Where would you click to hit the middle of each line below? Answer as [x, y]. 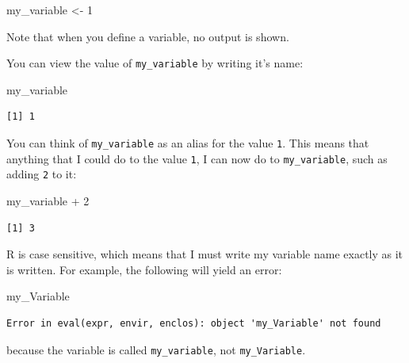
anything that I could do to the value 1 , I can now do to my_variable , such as [197, 158]
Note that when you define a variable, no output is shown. [148, 36]
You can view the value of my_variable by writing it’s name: [155, 63]
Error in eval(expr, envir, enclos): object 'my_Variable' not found [194, 323]
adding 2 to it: [42, 174]
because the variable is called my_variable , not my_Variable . [156, 349]
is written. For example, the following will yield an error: [144, 269]
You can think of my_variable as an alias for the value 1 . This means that [188, 143]
